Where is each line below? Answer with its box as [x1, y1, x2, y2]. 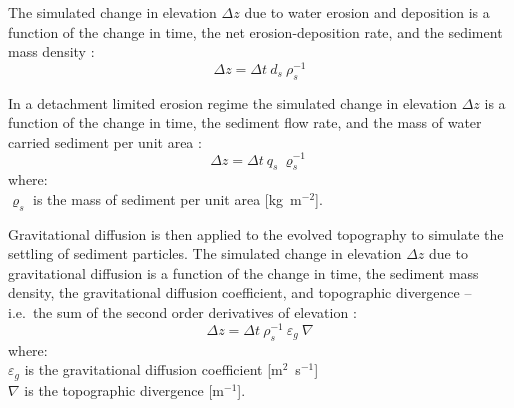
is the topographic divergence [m [24, 379, 224, 400]
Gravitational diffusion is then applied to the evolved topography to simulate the [8, 223, 504, 244]
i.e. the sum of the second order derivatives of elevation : [8, 302, 357, 323]
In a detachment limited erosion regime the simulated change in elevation [8, 92, 457, 113]
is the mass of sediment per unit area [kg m [33, 188, 302, 209]
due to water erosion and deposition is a [244, 2, 490, 22]
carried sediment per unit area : [8, 131, 202, 152]
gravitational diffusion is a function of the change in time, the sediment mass [8, 262, 479, 283]
